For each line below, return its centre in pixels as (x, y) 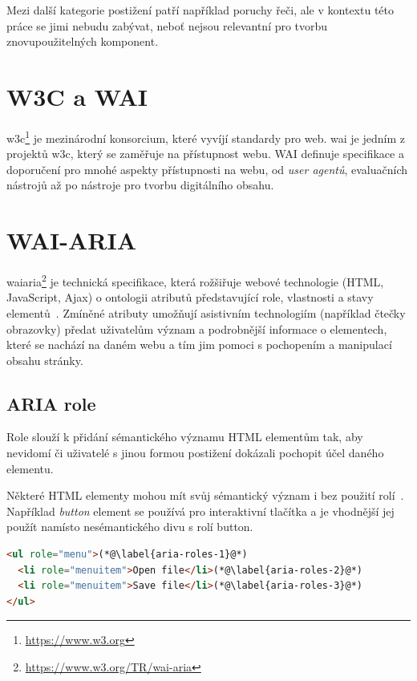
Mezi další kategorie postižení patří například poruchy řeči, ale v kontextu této (200, 10)
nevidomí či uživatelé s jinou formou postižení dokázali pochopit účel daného (195, 453)
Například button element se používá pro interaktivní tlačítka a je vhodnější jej (200, 511)
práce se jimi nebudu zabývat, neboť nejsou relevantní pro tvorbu (167, 25)
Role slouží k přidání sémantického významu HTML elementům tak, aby (185, 437)
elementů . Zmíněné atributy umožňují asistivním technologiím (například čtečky (206, 312)
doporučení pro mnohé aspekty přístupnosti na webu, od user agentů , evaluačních (207, 169)
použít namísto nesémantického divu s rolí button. (130, 527)
